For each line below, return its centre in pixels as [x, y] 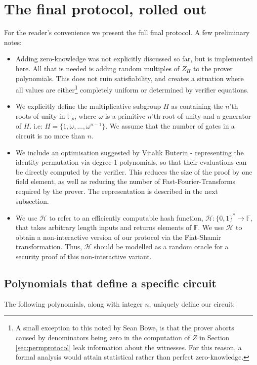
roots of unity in [40, 115]
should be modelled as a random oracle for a [161, 247]
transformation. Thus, [49, 247]
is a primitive [125, 115]
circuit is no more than [50, 135]
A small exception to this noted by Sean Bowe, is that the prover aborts [125, 328]
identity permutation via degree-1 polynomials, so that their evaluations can [131, 162]
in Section [214, 337]
